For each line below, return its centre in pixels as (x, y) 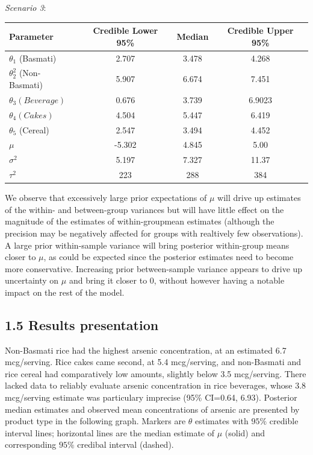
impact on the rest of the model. (65, 292)
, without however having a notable (219, 280)
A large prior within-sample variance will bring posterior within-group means (147, 245)
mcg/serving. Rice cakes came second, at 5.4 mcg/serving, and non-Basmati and (153, 362)
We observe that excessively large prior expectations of (106, 198)
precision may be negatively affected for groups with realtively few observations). (154, 233)
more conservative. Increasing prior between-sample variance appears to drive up (154, 268)
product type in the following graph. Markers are (95, 421)
